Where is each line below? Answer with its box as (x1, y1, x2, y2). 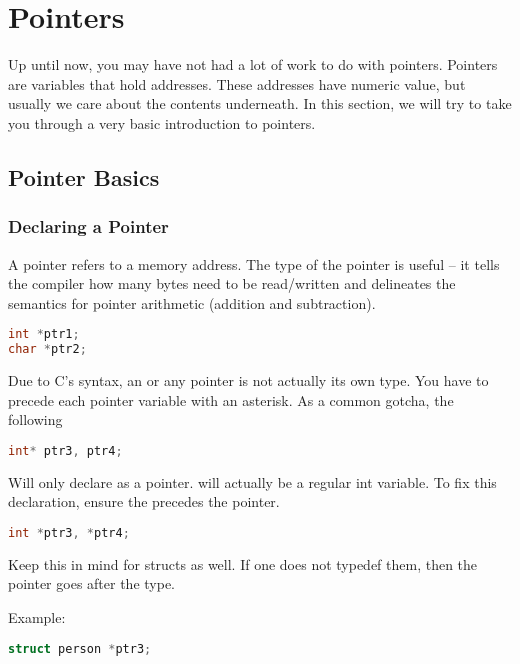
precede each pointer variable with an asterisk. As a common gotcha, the (8, 389, 454, 410)
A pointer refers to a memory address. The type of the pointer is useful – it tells (8, 253, 500, 274)
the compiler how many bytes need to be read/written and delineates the (8, 273, 456, 294)
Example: (8, 606, 66, 627)
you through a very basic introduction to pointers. (8, 112, 316, 133)
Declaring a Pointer (8, 214, 169, 239)
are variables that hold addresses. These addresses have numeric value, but (8, 73, 466, 94)
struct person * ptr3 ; (8, 641, 152, 656)
